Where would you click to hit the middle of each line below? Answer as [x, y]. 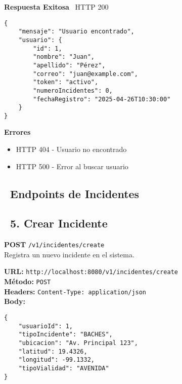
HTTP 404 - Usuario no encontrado [71, 149]
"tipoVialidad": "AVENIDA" [64, 368]
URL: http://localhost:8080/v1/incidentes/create [91, 271]
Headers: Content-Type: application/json [75, 291]
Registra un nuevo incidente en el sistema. [69, 254]
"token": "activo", [66, 82]
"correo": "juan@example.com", [85, 74]
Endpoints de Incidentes [75, 193]
